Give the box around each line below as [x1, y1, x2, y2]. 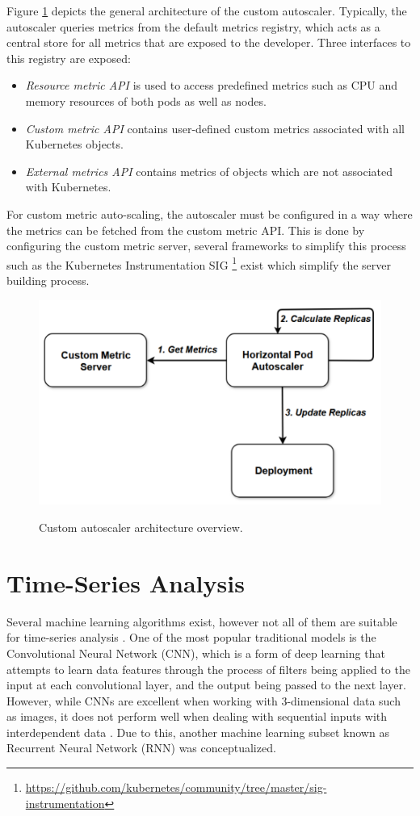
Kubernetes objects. [25, 136, 124, 153]
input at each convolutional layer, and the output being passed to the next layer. [6, 676, 406, 693]
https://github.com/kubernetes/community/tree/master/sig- [25, 779, 327, 796]
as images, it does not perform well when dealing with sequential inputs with [6, 708, 388, 725]
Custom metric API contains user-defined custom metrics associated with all [25, 119, 405, 136]
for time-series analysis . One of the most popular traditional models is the [6, 629, 376, 646]
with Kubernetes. [25, 178, 111, 195]
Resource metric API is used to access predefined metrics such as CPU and [25, 77, 398, 94]
